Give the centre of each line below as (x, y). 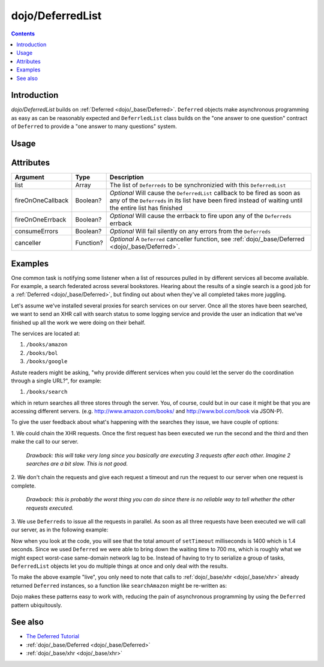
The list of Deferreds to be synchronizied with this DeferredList (198, 185)
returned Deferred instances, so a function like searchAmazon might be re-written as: (119, 585)
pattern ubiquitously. (37, 605)
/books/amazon (47, 345)
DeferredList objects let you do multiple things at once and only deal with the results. (119, 566)
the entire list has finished (146, 208)
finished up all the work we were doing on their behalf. (78, 322)
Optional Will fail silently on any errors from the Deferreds (190, 231)
